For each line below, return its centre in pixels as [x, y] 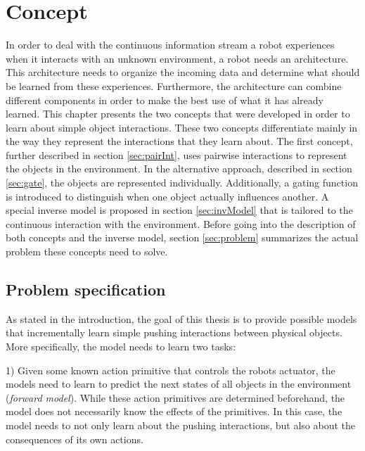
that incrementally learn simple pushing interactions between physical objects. [174, 332]
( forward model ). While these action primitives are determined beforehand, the [175, 397]
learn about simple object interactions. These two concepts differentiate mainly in [182, 127]
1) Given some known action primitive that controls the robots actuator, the [171, 370]
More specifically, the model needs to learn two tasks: [121, 347]
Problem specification [86, 290]
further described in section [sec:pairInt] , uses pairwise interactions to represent [177, 154]
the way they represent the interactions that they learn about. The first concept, [179, 141]
